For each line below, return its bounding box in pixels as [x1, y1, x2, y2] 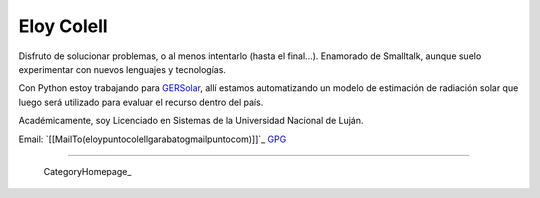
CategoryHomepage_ [43, 165, 132, 177]
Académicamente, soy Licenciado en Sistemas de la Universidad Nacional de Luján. [18, 115, 364, 127]
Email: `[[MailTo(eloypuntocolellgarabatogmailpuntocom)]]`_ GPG [18, 133, 287, 145]
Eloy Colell [18, 15, 109, 37]
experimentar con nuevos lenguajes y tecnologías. [18, 63, 227, 75]
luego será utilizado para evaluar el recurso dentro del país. [18, 96, 264, 108]
